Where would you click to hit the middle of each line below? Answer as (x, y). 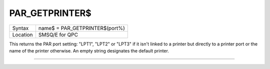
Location (22, 34)
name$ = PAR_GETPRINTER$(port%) (81, 28)
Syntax (20, 28)
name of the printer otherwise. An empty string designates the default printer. (89, 50)
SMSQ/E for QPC (58, 34)
